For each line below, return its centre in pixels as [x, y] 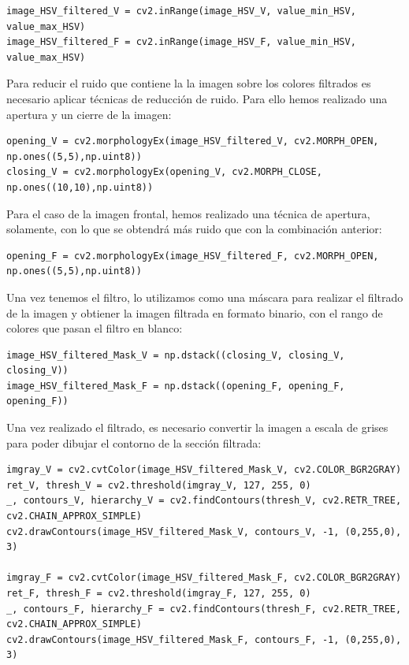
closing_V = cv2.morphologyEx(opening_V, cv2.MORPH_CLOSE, [164, 172]
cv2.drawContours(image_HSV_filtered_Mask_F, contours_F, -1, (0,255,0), [204, 639]
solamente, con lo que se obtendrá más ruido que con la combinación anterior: [194, 229]
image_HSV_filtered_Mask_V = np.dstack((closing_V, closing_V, [176, 355]
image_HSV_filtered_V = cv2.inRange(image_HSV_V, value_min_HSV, [181, 11]
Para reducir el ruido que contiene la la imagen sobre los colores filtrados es [189, 83]
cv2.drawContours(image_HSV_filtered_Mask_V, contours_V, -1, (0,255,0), [204, 531]
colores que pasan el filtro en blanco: [95, 328]
